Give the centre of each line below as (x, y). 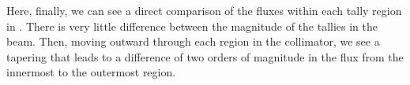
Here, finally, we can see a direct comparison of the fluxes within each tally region (204, 10)
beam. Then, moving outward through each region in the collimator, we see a (193, 41)
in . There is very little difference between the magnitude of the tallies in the (192, 26)
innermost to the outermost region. (91, 72)
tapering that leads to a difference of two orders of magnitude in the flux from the (205, 56)
